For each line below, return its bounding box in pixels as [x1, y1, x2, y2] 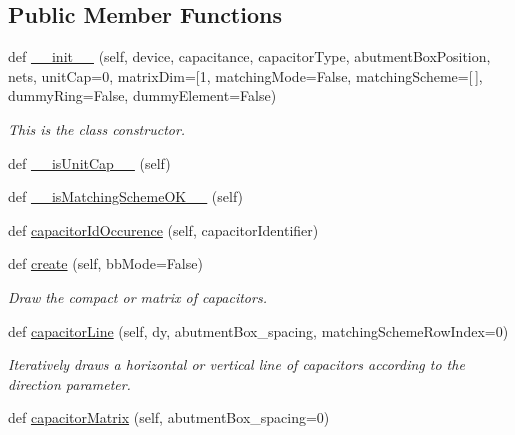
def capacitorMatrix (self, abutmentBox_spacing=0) [8, 407, 330, 428]
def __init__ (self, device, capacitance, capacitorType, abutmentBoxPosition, [8, 46, 491, 67]
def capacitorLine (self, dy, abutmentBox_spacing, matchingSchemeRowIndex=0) [8, 320, 509, 341]
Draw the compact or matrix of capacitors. [8, 286, 267, 307]
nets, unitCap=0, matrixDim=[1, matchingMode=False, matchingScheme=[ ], [8, 65, 483, 86]
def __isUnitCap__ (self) [8, 152, 171, 173]
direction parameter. [8, 373, 131, 394]
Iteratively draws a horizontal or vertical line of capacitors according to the [8, 354, 465, 375]
